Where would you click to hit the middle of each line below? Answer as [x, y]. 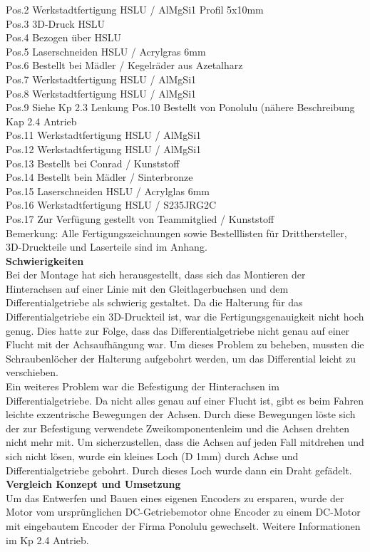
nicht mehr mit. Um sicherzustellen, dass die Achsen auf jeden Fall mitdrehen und [185, 442]
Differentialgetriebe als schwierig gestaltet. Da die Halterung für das [154, 302]
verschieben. [32, 372]
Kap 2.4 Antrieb [41, 121]
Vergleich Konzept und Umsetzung [93, 484]
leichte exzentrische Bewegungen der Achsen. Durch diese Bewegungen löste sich [181, 414]
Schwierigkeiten [45, 260]
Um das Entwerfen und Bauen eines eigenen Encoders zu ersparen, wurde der [175, 498]
